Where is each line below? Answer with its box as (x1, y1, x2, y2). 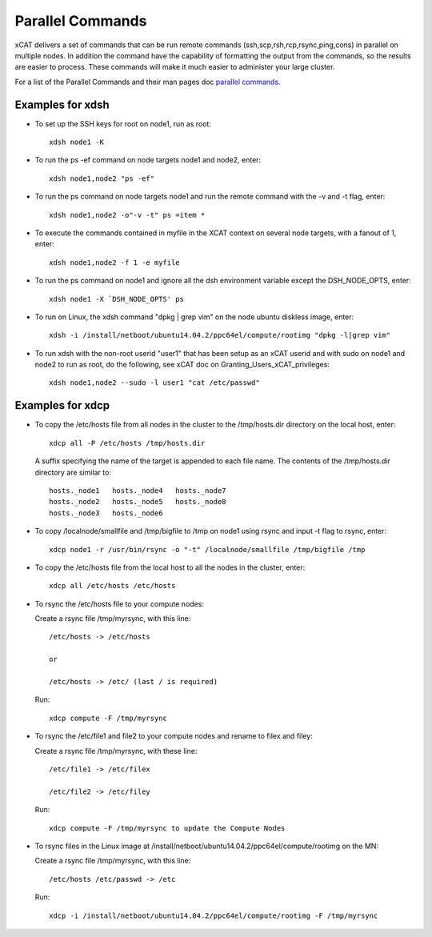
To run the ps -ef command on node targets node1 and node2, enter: (34, 155, 262, 165)
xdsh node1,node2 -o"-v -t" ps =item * (49, 210, 206, 219)
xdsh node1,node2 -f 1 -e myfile (49, 258, 180, 267)
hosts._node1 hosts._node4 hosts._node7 (49, 486, 227, 495)
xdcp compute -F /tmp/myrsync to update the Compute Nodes (49, 823, 286, 832)
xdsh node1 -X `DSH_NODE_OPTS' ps (49, 294, 184, 303)
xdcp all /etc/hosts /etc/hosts (49, 581, 176, 591)
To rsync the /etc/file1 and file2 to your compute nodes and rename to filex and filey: (34, 731, 314, 741)
